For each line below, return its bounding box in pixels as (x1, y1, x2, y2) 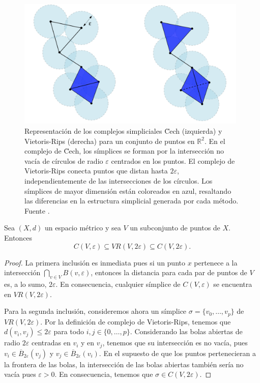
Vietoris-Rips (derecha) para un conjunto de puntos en (24, 135, 195, 146)
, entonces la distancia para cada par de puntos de (91, 267, 247, 278)
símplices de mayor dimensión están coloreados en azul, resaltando (24, 185, 232, 196)
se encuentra (213, 278, 252, 289)
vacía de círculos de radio (24, 155, 103, 166)
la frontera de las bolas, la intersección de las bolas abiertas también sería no (4, 359, 244, 369)
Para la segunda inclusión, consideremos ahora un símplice (4, 306, 187, 316)
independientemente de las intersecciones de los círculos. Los (24, 175, 213, 186)
